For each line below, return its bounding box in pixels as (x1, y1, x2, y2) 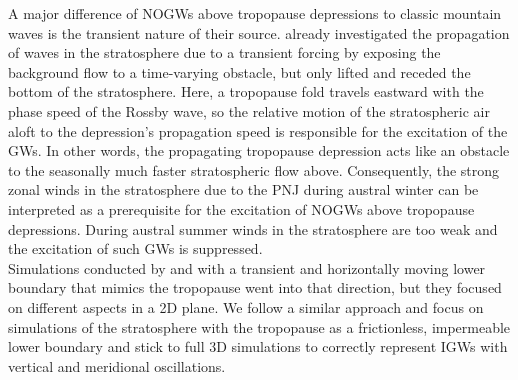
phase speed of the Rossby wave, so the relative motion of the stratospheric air (8, 100, 490, 121)
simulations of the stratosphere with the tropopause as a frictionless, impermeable (8, 316, 511, 337)
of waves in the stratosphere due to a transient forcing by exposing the (8, 42, 441, 63)
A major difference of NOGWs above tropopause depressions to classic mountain (8, 3, 502, 23)
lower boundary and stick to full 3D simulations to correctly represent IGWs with (8, 336, 508, 357)
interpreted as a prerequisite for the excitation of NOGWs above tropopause (8, 198, 475, 219)
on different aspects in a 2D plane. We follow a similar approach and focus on (8, 296, 484, 317)
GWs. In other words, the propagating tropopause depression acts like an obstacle (8, 140, 510, 161)
